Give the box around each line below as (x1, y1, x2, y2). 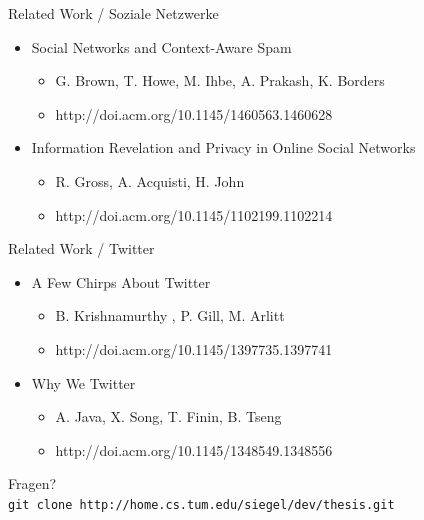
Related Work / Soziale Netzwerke (8, 3, 219, 23)
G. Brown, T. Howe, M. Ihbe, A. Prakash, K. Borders (55, 70, 385, 91)
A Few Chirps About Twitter (31, 271, 211, 292)
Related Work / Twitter (8, 238, 155, 259)
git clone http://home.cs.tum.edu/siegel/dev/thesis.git (8, 497, 395, 512)
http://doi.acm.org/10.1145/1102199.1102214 (55, 204, 333, 225)
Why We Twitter (31, 372, 136, 393)
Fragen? (8, 473, 57, 494)
